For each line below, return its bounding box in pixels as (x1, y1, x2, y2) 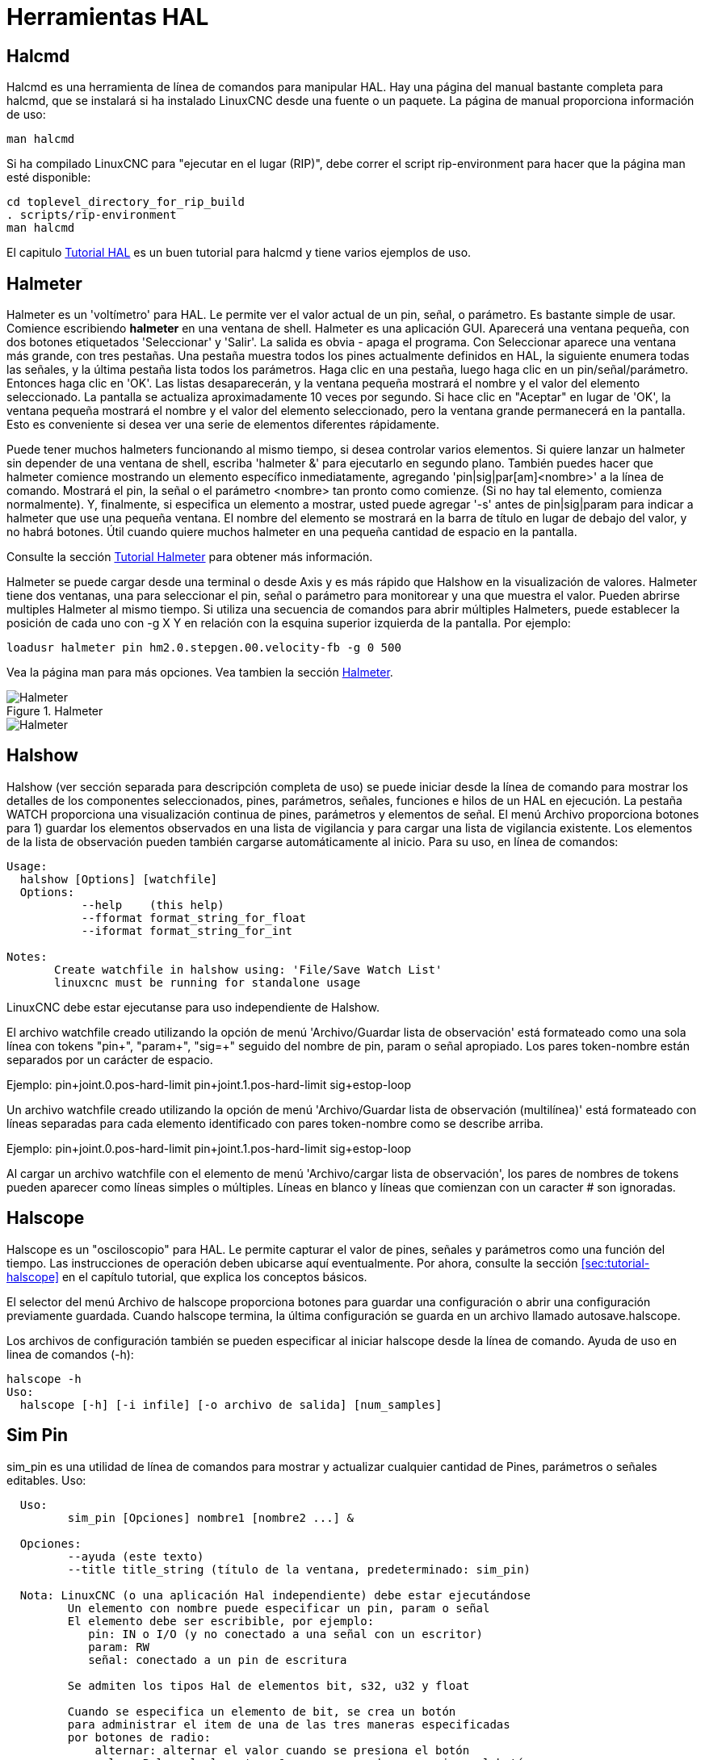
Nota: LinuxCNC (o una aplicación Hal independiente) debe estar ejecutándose (19, 1588, 531, 1602)
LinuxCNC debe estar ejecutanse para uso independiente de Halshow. (6, 999, 380, 1014)
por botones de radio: (67, 1730, 211, 1744)
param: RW (88, 1640, 150, 1653)
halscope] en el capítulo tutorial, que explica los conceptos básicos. (6, 1269, 367, 1284)
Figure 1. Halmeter (6, 704, 103, 719)
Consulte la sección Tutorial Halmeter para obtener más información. (6, 550, 373, 564)
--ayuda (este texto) (67, 1549, 204, 1563)
